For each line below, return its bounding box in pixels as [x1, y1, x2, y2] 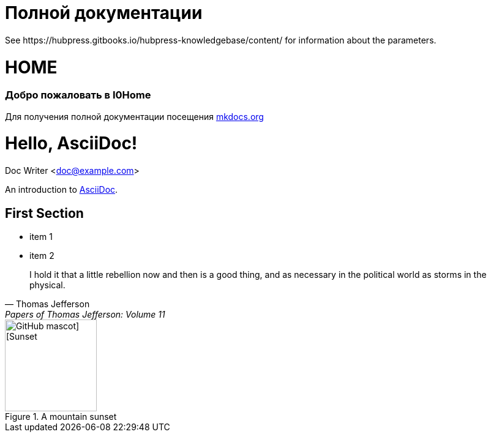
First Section [5, 205, 84, 221]
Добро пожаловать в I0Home [5, 89, 151, 102]
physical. [29, 279, 66, 290]
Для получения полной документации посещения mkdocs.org [5, 111, 264, 122]
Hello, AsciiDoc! [5, 133, 138, 154]
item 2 [29, 250, 54, 261]
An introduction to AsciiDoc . [5, 184, 118, 195]
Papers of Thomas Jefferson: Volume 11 [5, 308, 165, 319]
